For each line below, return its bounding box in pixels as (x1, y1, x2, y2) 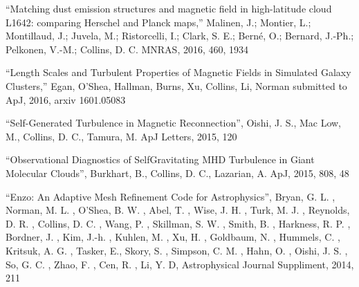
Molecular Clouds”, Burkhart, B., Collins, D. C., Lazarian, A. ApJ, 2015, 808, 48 (6, 165, 349, 180)
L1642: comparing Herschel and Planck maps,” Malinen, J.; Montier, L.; (6, 15, 311, 29)
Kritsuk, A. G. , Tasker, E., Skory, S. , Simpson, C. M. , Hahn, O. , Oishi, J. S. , (6, 243, 348, 257)
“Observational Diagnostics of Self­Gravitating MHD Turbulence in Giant (6, 152, 315, 167)
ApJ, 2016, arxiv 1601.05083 (6, 92, 126, 107)
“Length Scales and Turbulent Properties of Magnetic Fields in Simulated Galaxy (6, 65, 351, 80)
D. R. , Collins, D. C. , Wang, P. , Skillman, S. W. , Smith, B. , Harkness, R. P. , (6, 216, 351, 230)
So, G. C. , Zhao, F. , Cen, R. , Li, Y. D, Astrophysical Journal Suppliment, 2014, (6, 257, 354, 271)
